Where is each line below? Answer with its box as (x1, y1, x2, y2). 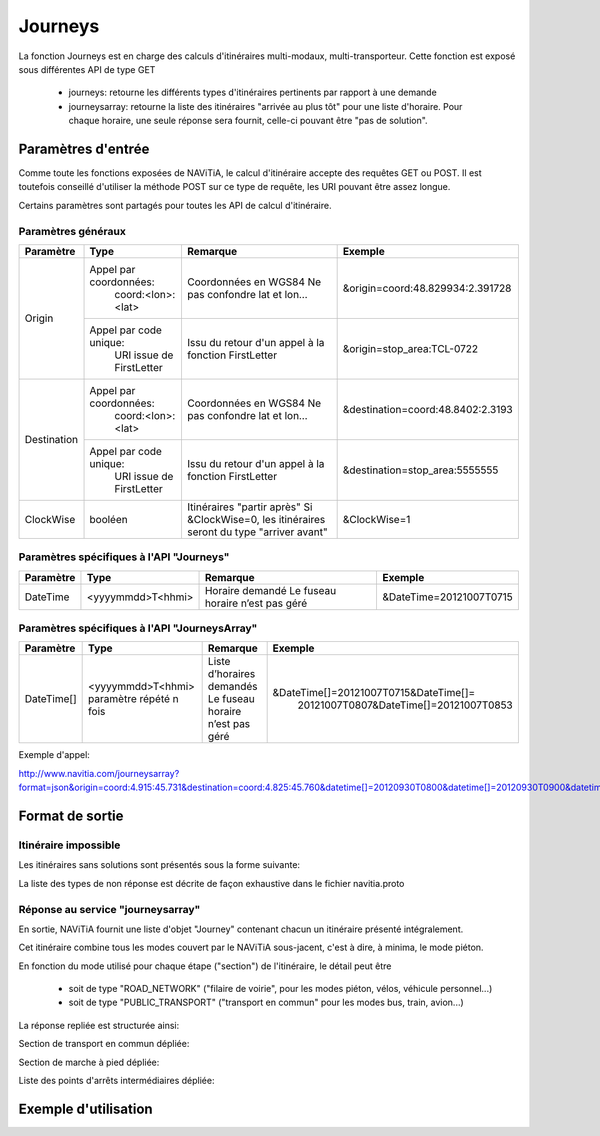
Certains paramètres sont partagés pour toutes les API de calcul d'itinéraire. (18, 199, 332, 211)
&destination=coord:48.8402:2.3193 (342, 402, 514, 416)
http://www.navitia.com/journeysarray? (18, 767, 180, 779)
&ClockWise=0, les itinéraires (186, 512, 326, 526)
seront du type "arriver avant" (186, 525, 329, 539)
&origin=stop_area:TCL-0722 (342, 341, 479, 355)
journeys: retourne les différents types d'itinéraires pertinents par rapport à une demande (68, 86, 437, 99)
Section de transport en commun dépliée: (18, 1038, 190, 1050)
